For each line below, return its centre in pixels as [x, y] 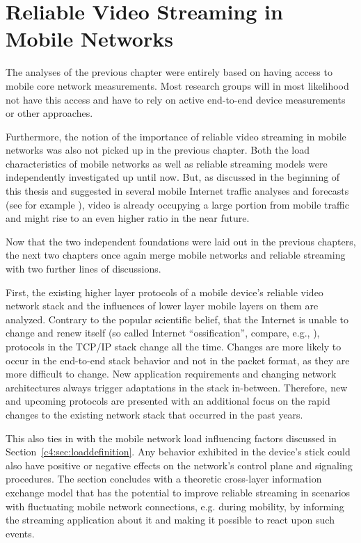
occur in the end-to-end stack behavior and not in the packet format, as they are [178, 360]
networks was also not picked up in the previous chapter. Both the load [158, 150]
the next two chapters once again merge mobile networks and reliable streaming [176, 255]
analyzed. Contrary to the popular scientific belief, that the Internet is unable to [177, 319]
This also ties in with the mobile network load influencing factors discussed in [171, 438]
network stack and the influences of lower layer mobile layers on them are [162, 306]
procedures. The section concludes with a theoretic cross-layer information [164, 479]
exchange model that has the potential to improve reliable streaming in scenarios [178, 492]
